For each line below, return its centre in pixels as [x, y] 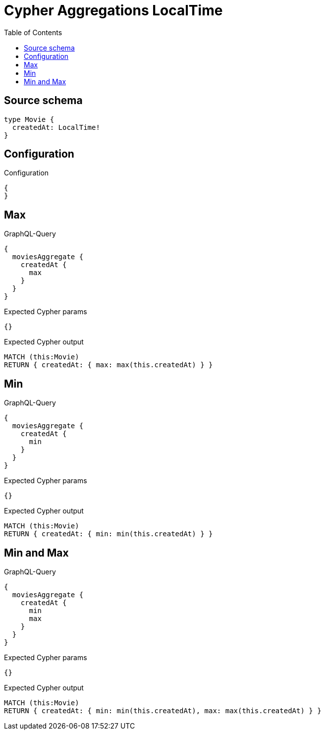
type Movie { [29, 119]
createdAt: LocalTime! [56, 127]
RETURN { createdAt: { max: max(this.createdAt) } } [108, 365]
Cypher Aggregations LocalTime [113, 10]
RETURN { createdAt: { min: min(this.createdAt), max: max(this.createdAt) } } [163, 710]
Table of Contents [33, 32]
